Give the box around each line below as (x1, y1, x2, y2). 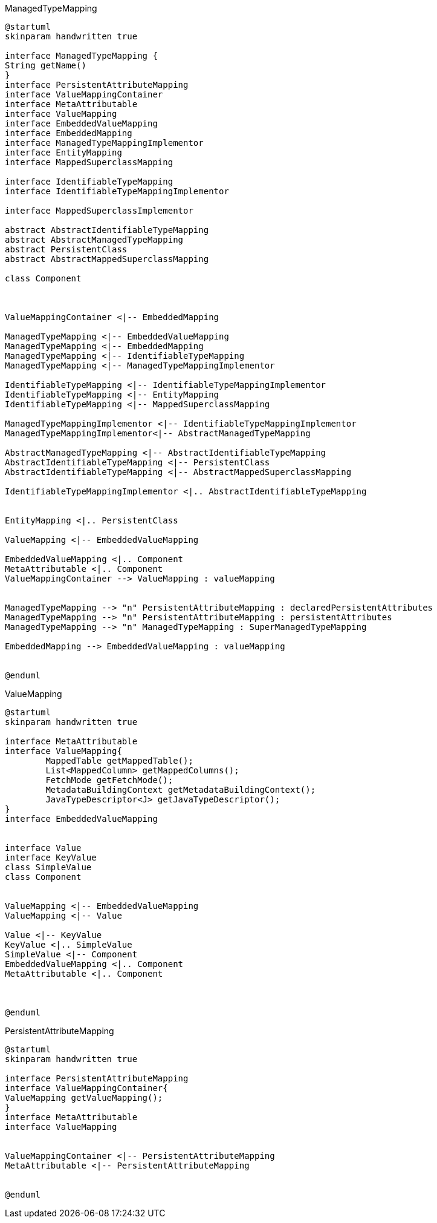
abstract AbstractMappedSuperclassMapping (5, 254, 209, 264)
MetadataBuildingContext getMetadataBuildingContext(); (45, 785, 316, 795)
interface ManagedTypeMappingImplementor (5, 138, 204, 148)
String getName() (5, 61, 86, 70)
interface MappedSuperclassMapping (5, 157, 173, 167)
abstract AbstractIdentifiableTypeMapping (5, 225, 209, 235)
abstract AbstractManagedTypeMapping (5, 235, 184, 244)
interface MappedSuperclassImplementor (5, 206, 193, 215)
